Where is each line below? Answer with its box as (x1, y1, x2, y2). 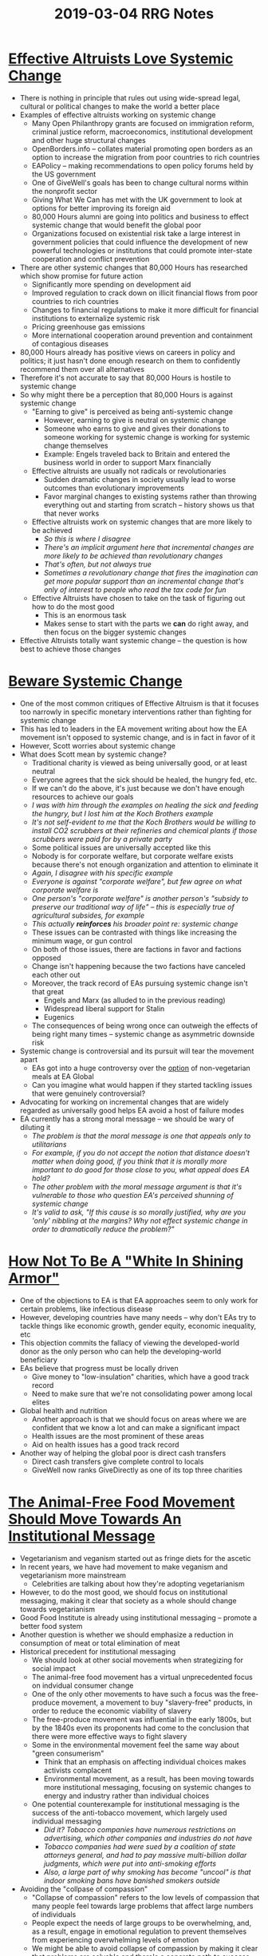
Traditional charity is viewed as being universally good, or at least (31, 757, 247, 767)
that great (31, 986, 65, 996)
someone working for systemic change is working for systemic (43, 432, 250, 441)
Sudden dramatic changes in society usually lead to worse (43, 474, 236, 484)
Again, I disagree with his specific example (31, 867, 174, 878)
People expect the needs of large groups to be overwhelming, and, (31, 1918, 252, 1927)
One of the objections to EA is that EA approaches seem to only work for (19, 1295, 258, 1305)
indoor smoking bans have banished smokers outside (43, 1875, 221, 1885)
